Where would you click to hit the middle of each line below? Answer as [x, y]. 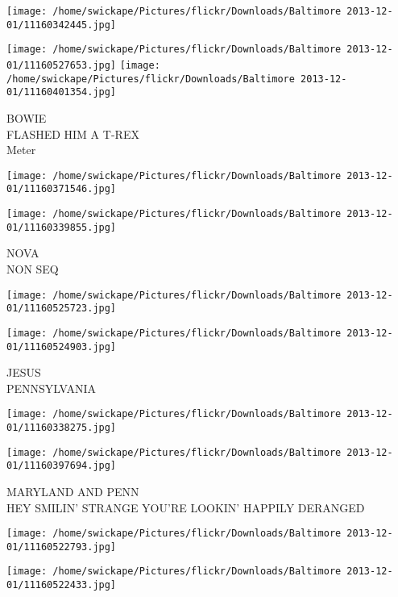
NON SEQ [33, 268]
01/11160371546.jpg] [62, 189]
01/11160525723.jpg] [62, 309]
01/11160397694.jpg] [62, 466]
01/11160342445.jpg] [62, 25]
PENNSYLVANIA [52, 388]
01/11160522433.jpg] [62, 585]
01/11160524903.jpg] [62, 347]
